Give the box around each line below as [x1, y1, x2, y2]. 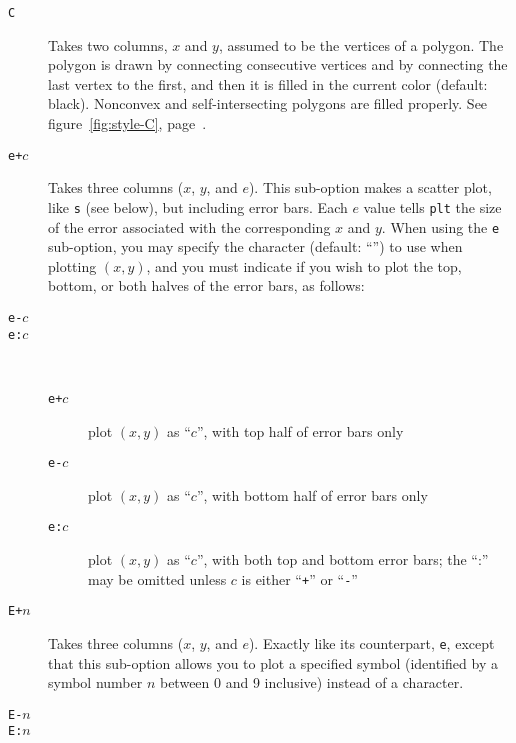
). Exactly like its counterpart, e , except [248, 632, 495, 653]
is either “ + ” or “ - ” [241, 568, 358, 589]
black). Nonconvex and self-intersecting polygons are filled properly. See [48, 93, 488, 114]
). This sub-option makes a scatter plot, [248, 177, 492, 198]
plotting [48, 255, 97, 276]
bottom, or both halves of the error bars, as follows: [48, 275, 365, 296]
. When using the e [381, 216, 500, 237]
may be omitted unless [88, 568, 227, 589]
